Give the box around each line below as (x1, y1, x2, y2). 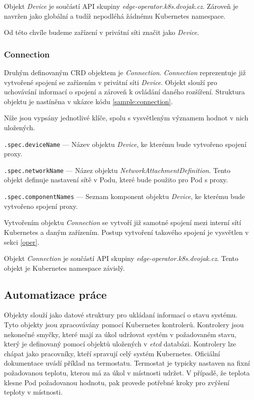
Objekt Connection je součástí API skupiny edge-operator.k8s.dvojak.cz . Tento (4, 253, 239, 263)
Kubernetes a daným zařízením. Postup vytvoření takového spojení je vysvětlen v (4, 227, 249, 237)
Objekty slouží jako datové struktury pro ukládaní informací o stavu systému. (4, 310, 238, 320)
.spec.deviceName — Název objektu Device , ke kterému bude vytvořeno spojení (4, 139, 247, 149)
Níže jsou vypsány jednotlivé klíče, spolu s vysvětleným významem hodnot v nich (4, 113, 249, 123)
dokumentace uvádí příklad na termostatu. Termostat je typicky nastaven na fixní (4, 358, 250, 368)
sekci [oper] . (4, 236, 40, 247)
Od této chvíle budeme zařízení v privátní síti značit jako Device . (4, 27, 199, 37)
